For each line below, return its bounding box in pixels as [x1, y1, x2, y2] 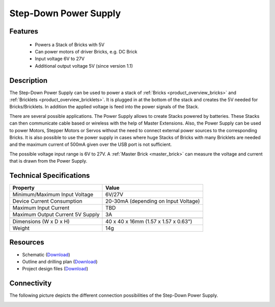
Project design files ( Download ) [22, 266, 89, 272]
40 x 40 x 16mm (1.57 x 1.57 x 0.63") [105, 218, 193, 225]
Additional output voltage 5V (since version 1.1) [35, 63, 133, 69]
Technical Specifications [9, 171, 90, 180]
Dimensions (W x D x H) [12, 218, 70, 225]
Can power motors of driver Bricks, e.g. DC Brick [35, 48, 137, 54]
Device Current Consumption [12, 198, 82, 205]
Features [9, 27, 38, 36]
